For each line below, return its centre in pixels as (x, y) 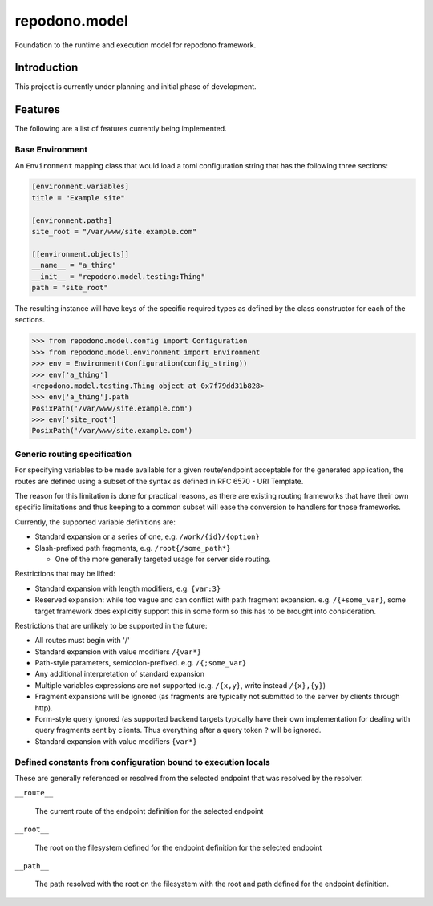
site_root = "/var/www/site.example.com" (114, 232)
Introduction (47, 68)
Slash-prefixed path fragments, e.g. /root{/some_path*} (133, 548)
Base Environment (51, 150)
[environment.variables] (81, 187)
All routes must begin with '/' (82, 641)
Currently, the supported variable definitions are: (95, 522)
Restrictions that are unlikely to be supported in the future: (111, 625)
